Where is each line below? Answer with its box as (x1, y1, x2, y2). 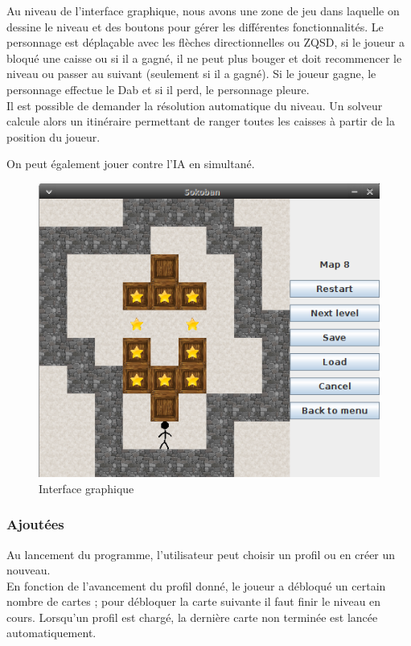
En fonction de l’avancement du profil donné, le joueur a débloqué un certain (6, 577, 386, 594)
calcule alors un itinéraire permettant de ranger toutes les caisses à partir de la (6, 113, 395, 130)
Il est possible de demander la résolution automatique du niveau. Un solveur (6, 97, 383, 113)
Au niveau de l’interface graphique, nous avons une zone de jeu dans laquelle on (6, 2, 400, 19)
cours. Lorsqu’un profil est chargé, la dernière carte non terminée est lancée (6, 608, 378, 625)
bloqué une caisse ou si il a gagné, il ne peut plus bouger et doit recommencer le (6, 49, 402, 66)
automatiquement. (6, 624, 97, 641)
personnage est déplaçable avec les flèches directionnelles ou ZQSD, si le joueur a (6, 34, 405, 51)
